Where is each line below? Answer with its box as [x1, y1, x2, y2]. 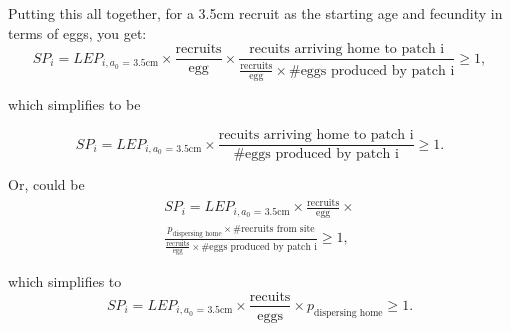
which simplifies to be [8, 94, 141, 115]
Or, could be [8, 174, 85, 195]
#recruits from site [233, 224, 315, 235]
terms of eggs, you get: [8, 22, 147, 43]
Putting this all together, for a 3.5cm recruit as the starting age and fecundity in [8, 3, 503, 23]
